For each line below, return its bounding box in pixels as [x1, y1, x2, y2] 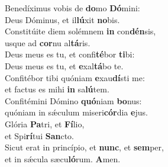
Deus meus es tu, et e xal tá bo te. [5, 59, 124, 72]
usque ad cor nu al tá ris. [5, 36, 91, 49]
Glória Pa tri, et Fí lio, [5, 117, 85, 130]
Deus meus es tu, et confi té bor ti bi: [5, 48, 135, 60]
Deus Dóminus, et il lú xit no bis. [5, 13, 120, 25]
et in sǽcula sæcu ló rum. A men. [5, 152, 121, 165]
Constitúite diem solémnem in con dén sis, [5, 25, 156, 37]
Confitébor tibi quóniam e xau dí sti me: [5, 71, 145, 83]
